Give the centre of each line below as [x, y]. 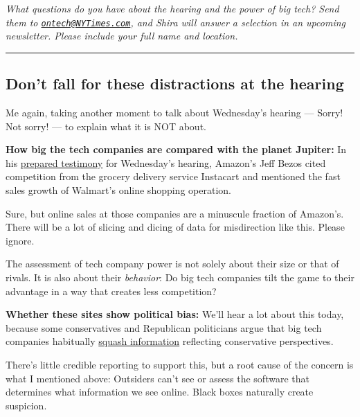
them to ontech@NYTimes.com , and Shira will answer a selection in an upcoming [175, 22]
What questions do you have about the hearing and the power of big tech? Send [172, 8]
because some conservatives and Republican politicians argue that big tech [164, 327]
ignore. [20, 240]
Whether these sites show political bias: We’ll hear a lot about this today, [175, 314]
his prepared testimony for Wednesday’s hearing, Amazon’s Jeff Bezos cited [166, 162]
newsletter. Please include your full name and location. [122, 36]
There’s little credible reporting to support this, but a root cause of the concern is [180, 364]
